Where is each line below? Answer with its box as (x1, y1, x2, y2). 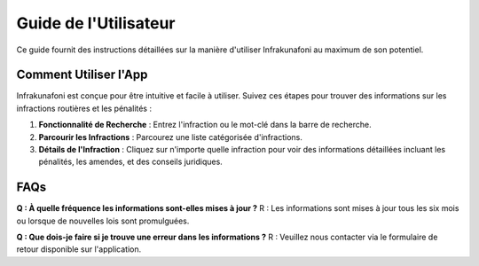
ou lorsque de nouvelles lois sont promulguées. (16, 215, 190, 226)
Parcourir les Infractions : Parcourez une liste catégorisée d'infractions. (38, 131, 303, 142)
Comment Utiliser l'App (16, 67, 148, 82)
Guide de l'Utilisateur (16, 13, 176, 33)
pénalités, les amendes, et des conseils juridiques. (38, 156, 224, 168)
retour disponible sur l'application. (16, 244, 142, 254)
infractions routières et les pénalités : (16, 103, 153, 113)
